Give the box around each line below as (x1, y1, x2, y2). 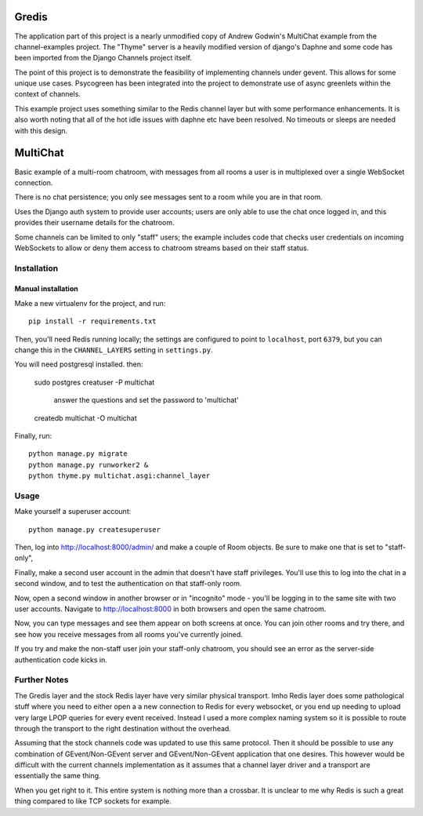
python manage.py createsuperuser (28, 525, 161, 534)
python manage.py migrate (28, 450, 128, 458)
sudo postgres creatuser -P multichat (34, 377, 155, 387)
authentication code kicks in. (14, 655, 107, 665)
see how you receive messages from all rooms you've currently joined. (14, 629, 243, 639)
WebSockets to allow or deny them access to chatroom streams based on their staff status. (14, 243, 309, 253)
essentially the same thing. (14, 771, 101, 781)
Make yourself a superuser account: (14, 507, 132, 516)
